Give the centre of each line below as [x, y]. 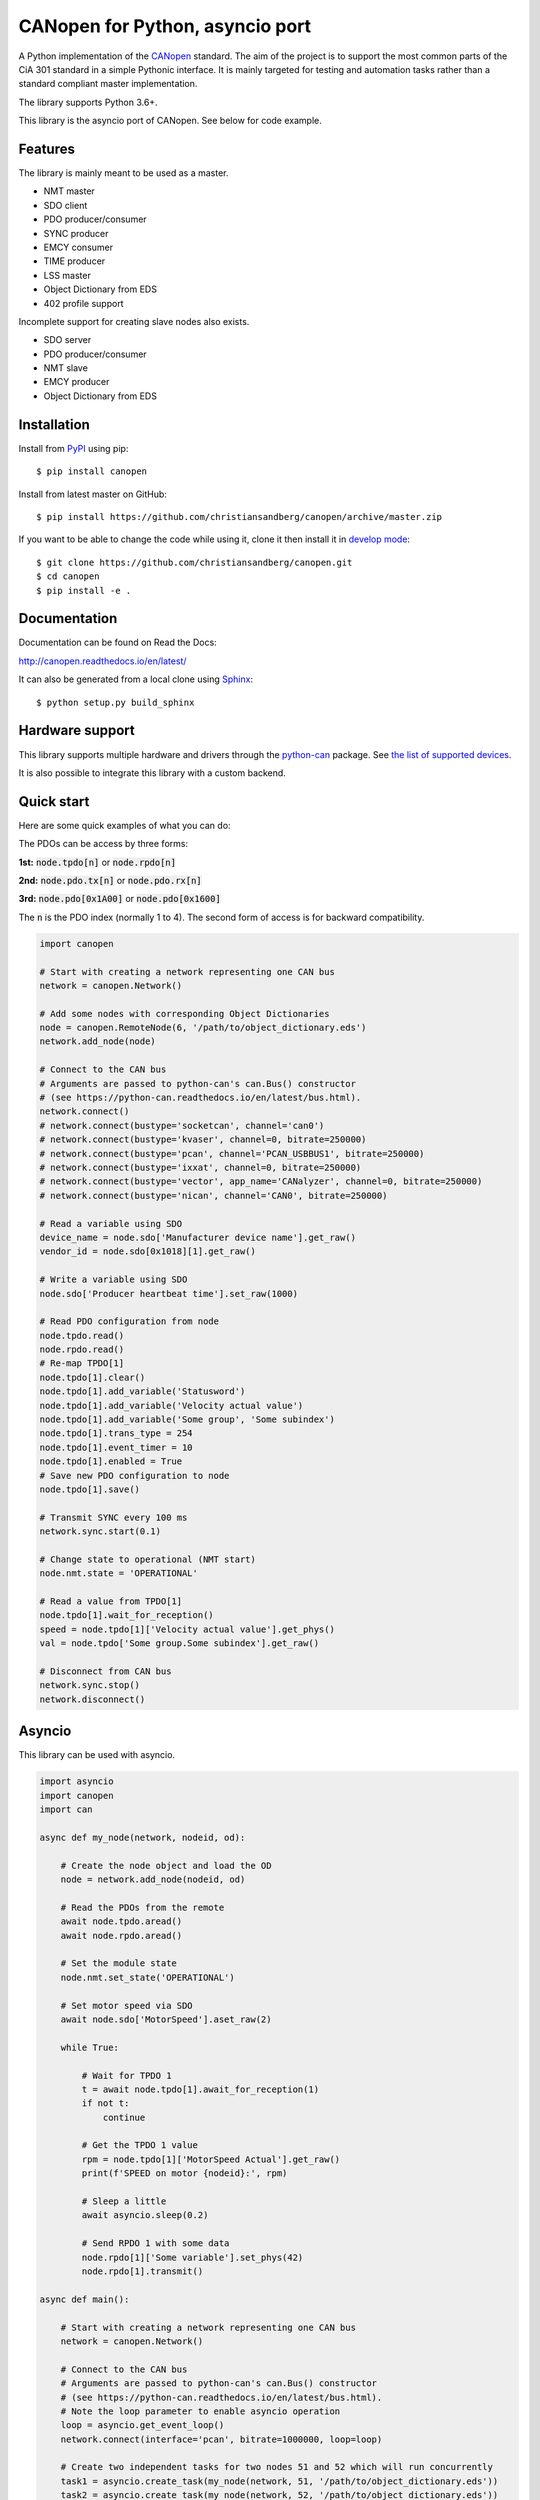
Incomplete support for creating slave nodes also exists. [134, 321]
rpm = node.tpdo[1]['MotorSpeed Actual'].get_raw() [211, 2159]
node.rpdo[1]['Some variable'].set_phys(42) [192, 2257]
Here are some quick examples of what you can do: [124, 825]
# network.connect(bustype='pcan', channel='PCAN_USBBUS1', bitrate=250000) [232, 1153]
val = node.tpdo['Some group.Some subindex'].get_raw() [179, 1643]
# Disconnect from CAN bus [105, 1671]
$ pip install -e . [84, 590]
